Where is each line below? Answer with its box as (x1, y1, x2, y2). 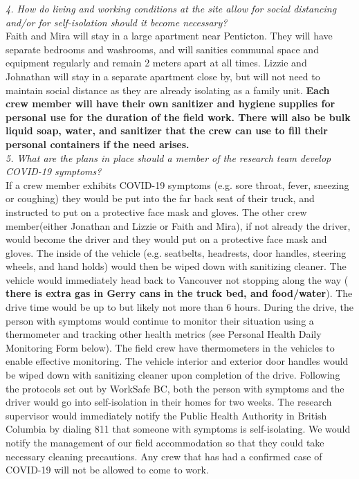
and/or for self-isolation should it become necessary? (6, 15, 228, 29)
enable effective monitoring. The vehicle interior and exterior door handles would (6, 354, 349, 368)
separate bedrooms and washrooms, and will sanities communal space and (6, 42, 319, 56)
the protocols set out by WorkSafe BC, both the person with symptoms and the (6, 381, 344, 395)
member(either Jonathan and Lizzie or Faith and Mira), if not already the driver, (6, 218, 351, 233)
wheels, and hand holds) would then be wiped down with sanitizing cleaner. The (6, 259, 347, 273)
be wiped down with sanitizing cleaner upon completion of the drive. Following (6, 368, 340, 382)
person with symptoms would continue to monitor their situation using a (6, 313, 314, 327)
